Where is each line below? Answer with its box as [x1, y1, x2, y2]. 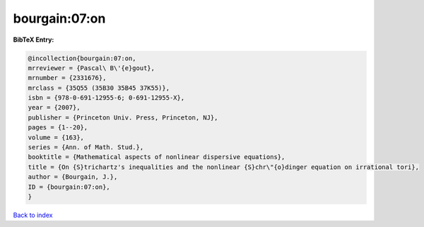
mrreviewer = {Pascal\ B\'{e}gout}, [28, 64, 155, 72]
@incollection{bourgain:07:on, [28, 54, 137, 62]
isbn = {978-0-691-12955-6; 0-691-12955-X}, [28, 94, 185, 102]
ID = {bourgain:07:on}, [28, 182, 111, 191]
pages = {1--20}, [28, 124, 88, 132]
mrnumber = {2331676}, [28, 74, 107, 82]
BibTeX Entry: [13, 35, 54, 44]
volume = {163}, [28, 133, 85, 141]
